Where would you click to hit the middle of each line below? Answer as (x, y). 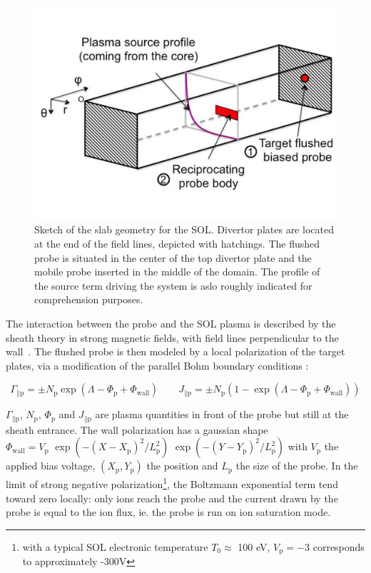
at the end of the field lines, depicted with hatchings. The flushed (177, 243)
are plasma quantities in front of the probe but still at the (222, 414)
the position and (182, 466)
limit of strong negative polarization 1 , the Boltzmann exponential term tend (172, 483)
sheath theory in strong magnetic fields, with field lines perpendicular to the (172, 337)
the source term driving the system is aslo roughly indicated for (173, 285)
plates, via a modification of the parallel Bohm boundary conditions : (157, 365)
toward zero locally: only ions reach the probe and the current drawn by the (172, 498)
